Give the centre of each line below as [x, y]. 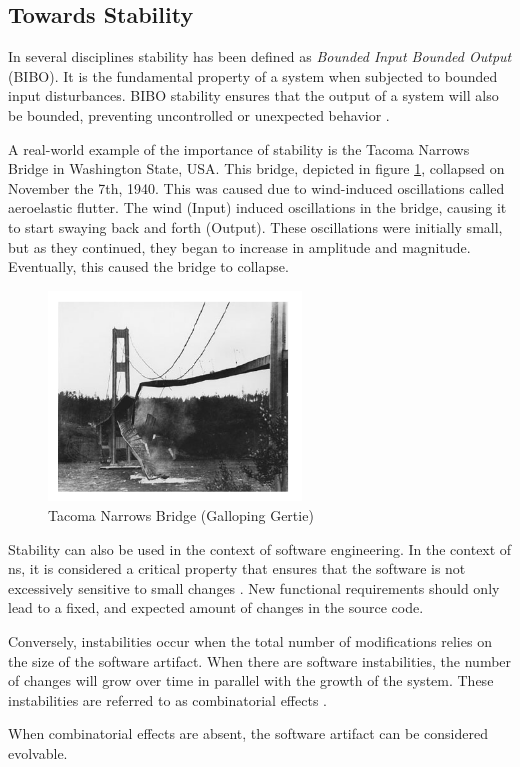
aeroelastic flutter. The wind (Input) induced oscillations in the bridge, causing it [257, 207]
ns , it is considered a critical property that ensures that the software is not [237, 568]
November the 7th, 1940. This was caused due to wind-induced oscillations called [256, 187]
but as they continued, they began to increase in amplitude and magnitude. [239, 246]
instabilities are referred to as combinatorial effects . [167, 699]
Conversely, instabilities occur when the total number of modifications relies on [250, 640]
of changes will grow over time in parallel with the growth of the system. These [251, 680]
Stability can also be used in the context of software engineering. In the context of [260, 548]
